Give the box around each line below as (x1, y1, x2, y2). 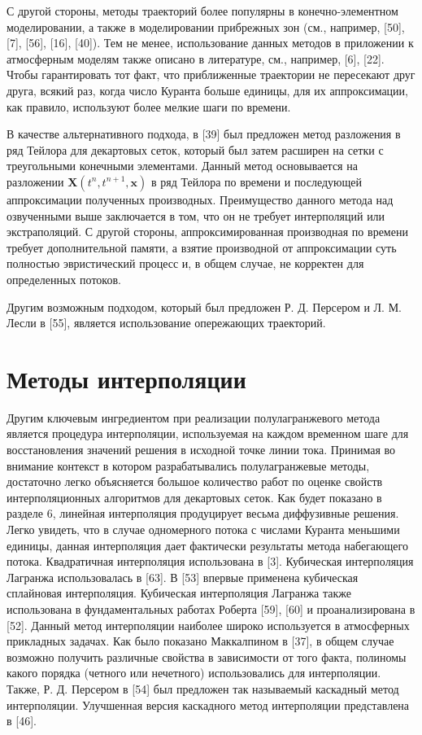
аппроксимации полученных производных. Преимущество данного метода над (7, 190, 394, 208)
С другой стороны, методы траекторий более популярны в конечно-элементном (7, 2, 398, 19)
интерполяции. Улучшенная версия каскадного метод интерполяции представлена (7, 696, 410, 713)
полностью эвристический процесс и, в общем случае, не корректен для (7, 255, 364, 272)
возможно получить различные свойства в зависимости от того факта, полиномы (7, 648, 407, 665)
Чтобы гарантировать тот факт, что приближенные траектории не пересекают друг (7, 66, 415, 83)
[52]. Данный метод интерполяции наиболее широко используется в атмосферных (7, 616, 410, 633)
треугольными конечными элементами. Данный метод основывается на (7, 157, 358, 174)
